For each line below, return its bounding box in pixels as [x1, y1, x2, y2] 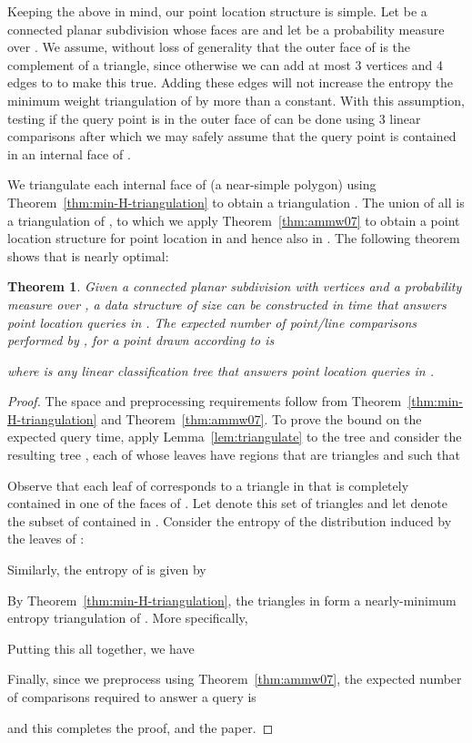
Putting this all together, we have [7, 638, 195, 657]
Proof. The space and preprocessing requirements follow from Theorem [7, 392, 402, 411]
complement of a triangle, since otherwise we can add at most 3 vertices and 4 [7, 55, 444, 74]
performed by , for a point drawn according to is [7, 331, 275, 350]
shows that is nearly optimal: [7, 246, 169, 265]
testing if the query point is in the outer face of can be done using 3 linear [7, 108, 421, 127]
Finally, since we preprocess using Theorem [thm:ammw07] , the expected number [7, 669, 462, 688]
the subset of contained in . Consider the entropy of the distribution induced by [7, 511, 452, 530]
